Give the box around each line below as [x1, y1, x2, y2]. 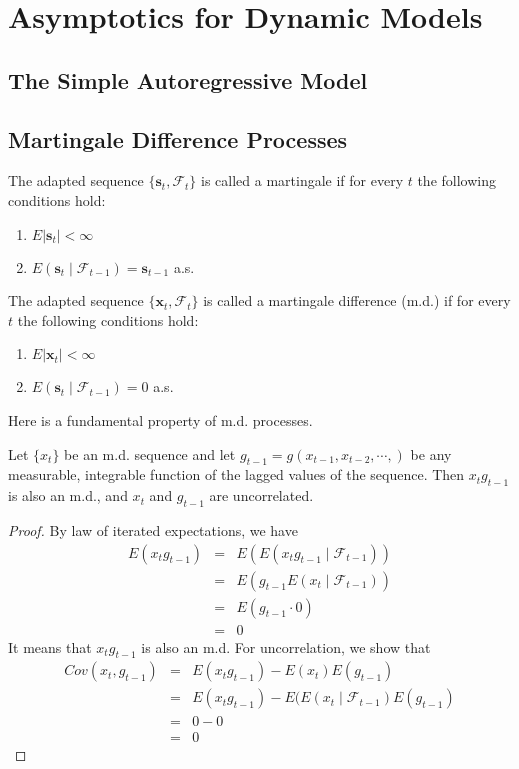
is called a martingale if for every [201, 170, 404, 191]
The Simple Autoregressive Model [8, 64, 368, 95]
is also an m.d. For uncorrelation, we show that [141, 636, 431, 657]
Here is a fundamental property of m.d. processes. [8, 409, 313, 430]
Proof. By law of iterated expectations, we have [8, 519, 298, 540]
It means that [8, 636, 92, 657]
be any [410, 443, 452, 464]
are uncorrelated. [209, 485, 314, 506]
